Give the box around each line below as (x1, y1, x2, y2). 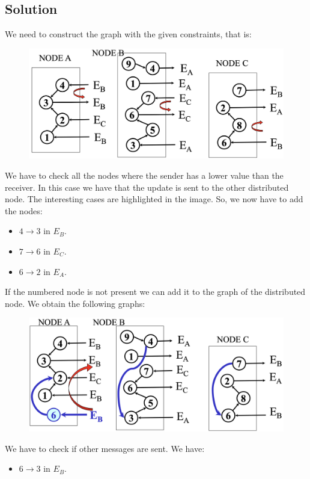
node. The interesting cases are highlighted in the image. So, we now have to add (5, 193, 303, 205)
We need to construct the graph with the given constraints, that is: (5, 28, 252, 40)
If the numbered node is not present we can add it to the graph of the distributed (5, 285, 306, 298)
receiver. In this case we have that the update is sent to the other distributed (5, 181, 289, 193)
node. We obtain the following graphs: (5, 297, 145, 309)
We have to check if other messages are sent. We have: (5, 442, 205, 454)
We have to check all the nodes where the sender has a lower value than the (5, 168, 284, 181)
